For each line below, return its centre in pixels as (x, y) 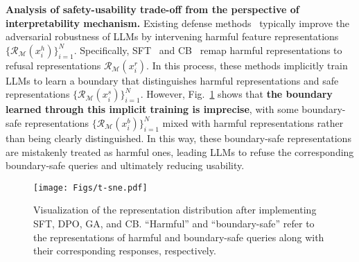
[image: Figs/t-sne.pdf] (90, 187)
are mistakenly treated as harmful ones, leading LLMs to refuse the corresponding (180, 151)
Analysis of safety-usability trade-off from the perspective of (152, 9)
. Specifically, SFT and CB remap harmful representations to (208, 50)
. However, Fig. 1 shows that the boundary (236, 94)
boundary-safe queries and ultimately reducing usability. (125, 165)
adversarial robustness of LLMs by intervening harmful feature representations (172, 36)
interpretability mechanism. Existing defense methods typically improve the (178, 23)
